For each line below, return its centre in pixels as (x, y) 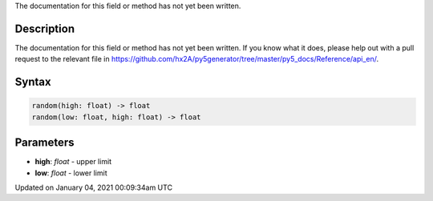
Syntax (33, 82)
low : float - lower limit (71, 173)
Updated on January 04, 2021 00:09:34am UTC (93, 187)
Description (45, 28)
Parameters (45, 143)
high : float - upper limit (73, 162)
